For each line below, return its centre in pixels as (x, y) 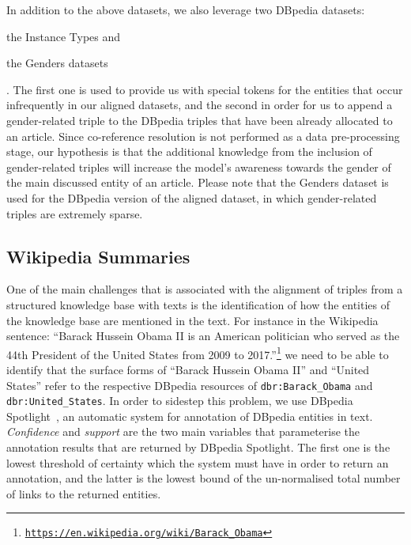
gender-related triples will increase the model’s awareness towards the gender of (199, 167)
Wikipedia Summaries (98, 256)
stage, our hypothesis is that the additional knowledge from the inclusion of (189, 151)
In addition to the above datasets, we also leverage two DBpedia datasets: (186, 9)
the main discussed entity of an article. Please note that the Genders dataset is (198, 182)
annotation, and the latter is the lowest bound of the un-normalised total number (204, 478)
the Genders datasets (57, 63)
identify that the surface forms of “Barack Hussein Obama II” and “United (188, 369)
